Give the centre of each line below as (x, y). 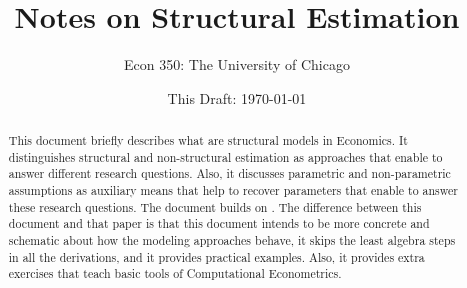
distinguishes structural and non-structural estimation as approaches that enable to (225, 156)
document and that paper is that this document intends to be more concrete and (219, 223)
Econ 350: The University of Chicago (237, 64)
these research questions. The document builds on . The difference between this (215, 206)
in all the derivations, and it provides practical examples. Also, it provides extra (216, 256)
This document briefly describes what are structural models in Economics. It (208, 140)
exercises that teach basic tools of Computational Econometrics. (175, 273)
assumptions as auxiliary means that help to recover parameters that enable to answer (233, 190)
